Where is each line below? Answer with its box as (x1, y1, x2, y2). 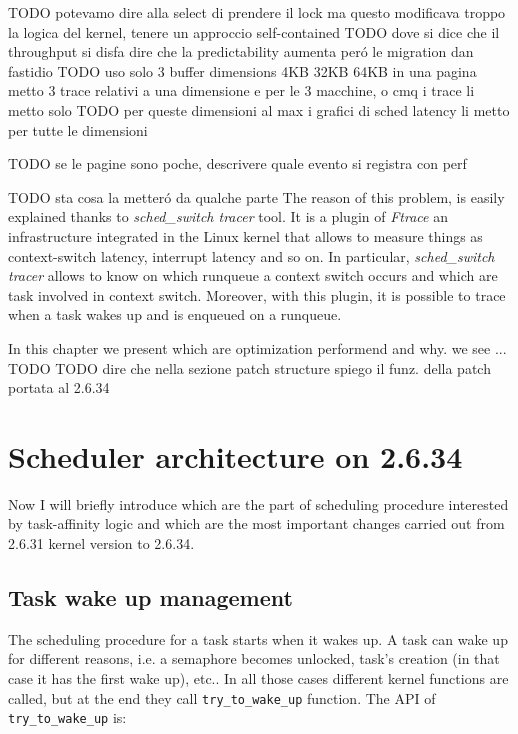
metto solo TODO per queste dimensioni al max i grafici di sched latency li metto (8, 99, 510, 120)
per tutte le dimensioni (8, 119, 148, 140)
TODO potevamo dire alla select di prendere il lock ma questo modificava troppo (8, 2, 506, 22)
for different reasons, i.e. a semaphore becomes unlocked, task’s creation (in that (8, 648, 500, 669)
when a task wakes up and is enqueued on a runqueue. (8, 304, 342, 325)
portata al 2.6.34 (8, 377, 110, 398)
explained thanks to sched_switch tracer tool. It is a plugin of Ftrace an (8, 206, 448, 227)
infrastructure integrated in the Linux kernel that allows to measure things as (8, 225, 483, 246)
